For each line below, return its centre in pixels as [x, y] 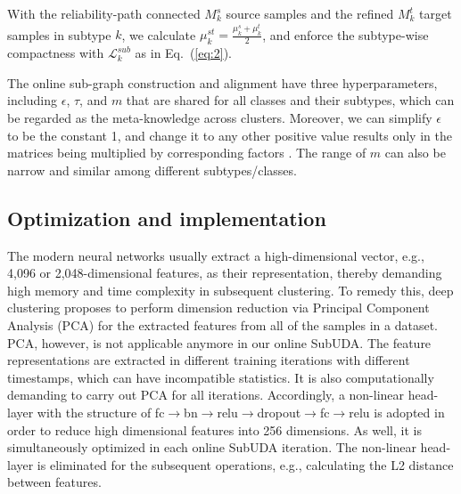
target [436, 13]
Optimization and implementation [167, 218]
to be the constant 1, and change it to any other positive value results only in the [230, 135]
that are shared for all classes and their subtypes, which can [290, 100]
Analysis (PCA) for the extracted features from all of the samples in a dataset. [223, 324]
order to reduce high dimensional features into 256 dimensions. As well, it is [214, 429]
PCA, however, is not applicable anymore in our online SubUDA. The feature [219, 342]
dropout [279, 412]
